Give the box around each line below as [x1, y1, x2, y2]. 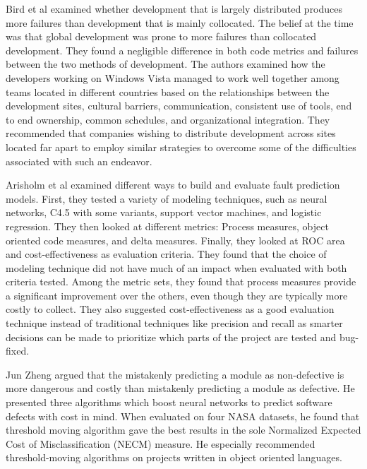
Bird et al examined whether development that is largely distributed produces [6, 1, 343, 16]
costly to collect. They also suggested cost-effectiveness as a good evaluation [6, 302, 335, 316]
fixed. [6, 343, 30, 358]
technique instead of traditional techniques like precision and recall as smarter [6, 316, 343, 331]
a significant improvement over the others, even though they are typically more [6, 287, 348, 302]
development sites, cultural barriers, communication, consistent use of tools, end [6, 98, 352, 113]
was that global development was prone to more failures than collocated [6, 29, 317, 44]
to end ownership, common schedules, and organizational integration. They [6, 112, 330, 126]
